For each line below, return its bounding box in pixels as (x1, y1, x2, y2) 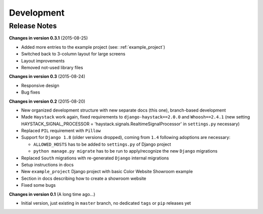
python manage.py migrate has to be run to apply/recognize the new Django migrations (33, 148, 218, 154)
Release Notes (9, 21, 57, 30)
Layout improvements (21, 58, 65, 63)
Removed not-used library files (21, 64, 83, 70)
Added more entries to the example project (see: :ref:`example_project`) (21, 44, 166, 50)
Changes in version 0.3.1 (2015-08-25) (9, 35, 88, 41)
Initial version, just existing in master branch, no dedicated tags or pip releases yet (21, 200, 191, 206)
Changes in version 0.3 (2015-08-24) (9, 74, 85, 79)
